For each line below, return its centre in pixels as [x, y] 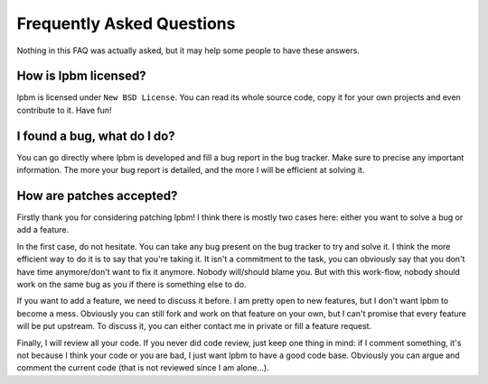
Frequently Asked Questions [126, 23]
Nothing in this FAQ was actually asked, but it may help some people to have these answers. [188, 50]
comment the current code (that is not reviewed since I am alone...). [143, 368]
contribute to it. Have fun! [64, 110]
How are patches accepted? [97, 195]
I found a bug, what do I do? [96, 136]
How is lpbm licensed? [81, 76]
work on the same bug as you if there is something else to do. [132, 284]
